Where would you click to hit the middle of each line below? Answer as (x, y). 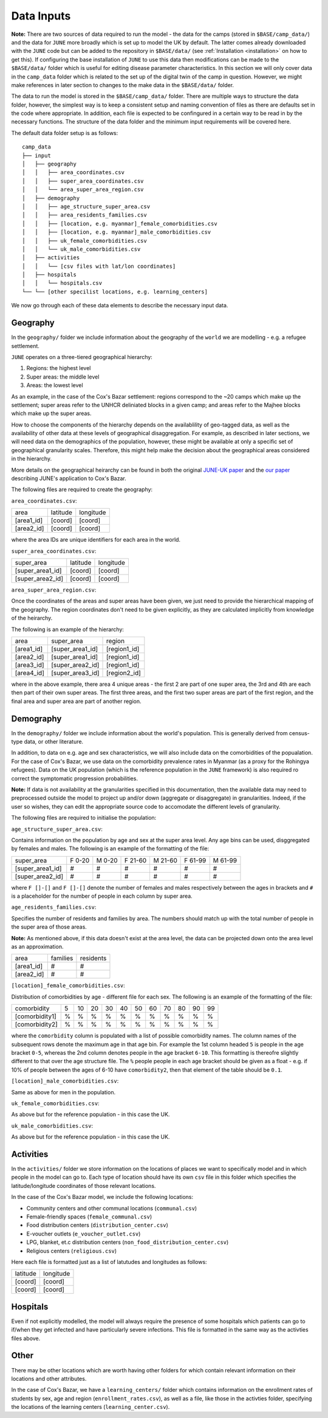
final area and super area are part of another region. (77, 701)
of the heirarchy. (32, 618)
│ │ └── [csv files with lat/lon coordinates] (99, 266)
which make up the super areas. (51, 413)
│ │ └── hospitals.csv (62, 283)
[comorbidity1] (36, 1016)
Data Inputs (41, 16)
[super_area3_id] (75, 672)
